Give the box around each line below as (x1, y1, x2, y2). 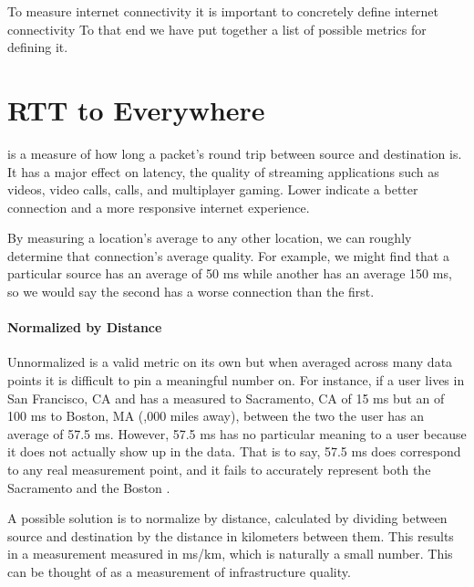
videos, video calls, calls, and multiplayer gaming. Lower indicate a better (7, 180, 418, 199)
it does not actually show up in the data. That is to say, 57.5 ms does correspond (7, 442, 461, 461)
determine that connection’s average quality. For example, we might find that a (7, 246, 449, 265)
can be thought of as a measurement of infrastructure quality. (7, 561, 351, 581)
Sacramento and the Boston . (7, 477, 170, 497)
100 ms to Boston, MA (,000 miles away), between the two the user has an (7, 406, 425, 425)
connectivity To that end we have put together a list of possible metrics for (7, 19, 427, 38)
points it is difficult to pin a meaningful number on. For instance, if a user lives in (7, 371, 465, 390)
